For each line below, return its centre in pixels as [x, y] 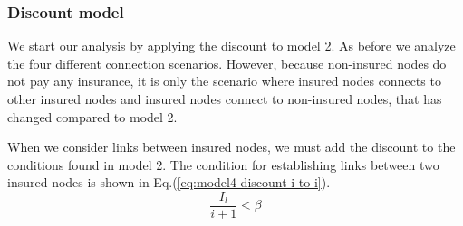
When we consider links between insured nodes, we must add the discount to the [231, 147]
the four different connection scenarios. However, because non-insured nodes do [227, 63]
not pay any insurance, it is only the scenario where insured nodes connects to [224, 81]
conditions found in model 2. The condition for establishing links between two [223, 164]
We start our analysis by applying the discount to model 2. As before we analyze [231, 46]
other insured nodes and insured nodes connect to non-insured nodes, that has [225, 99]
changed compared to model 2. [92, 116]
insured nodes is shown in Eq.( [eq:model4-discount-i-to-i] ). [169, 182]
